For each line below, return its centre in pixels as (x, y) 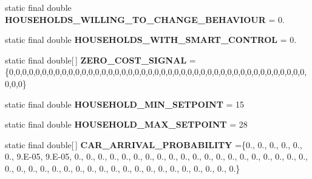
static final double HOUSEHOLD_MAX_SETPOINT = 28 (126, 124)
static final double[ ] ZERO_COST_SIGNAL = (100, 60)
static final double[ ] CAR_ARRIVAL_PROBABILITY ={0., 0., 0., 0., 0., (154, 144)
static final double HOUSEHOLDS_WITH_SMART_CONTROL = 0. (151, 40)
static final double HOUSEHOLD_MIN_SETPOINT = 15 (125, 104)
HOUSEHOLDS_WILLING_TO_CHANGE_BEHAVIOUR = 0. (145, 19)
